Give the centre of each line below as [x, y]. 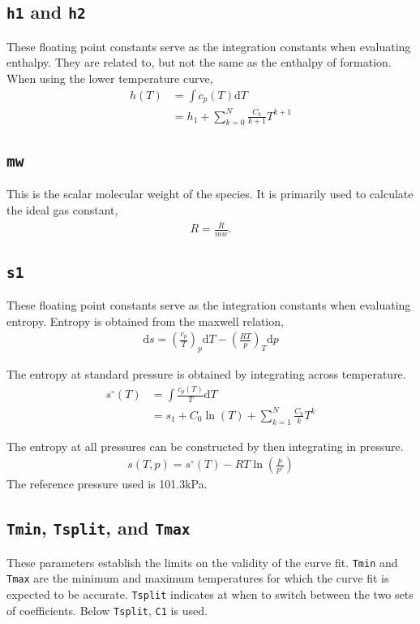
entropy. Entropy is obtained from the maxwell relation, [145, 321]
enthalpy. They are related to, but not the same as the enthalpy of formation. [199, 62]
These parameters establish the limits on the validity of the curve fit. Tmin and [202, 562]
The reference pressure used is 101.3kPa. [107, 484]
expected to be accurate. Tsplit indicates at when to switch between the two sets [210, 594]
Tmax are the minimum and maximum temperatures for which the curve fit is [198, 578]
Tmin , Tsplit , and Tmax [99, 528]
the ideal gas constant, [62, 209]
